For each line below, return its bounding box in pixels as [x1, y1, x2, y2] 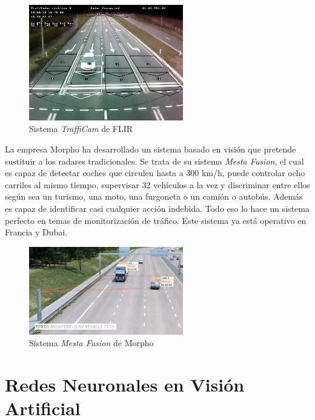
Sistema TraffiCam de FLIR [29, 122, 133, 135]
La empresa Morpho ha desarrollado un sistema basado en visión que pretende [5, 142, 296, 155]
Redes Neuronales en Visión [5, 372, 245, 396]
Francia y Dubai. [5, 226, 68, 238]
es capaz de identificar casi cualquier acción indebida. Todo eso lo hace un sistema [5, 202, 310, 214]
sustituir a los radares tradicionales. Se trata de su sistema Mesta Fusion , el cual [5, 154, 304, 167]
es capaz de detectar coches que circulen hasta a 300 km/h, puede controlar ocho [5, 166, 305, 179]
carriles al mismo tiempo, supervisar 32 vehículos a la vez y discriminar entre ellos [5, 178, 310, 191]
